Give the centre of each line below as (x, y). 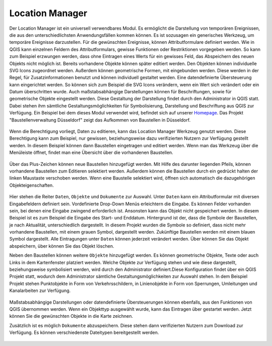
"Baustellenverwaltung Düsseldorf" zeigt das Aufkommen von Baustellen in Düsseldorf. (100, 120)
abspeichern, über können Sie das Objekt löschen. (62, 246)
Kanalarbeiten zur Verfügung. (40, 291)
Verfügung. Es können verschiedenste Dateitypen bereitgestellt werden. (84, 332)
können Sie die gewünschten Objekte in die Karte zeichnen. (71, 316)
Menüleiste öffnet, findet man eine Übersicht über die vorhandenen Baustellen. (91, 153)
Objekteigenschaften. (31, 185)
